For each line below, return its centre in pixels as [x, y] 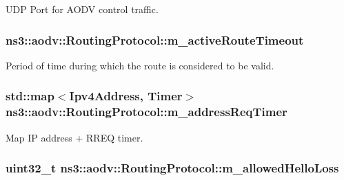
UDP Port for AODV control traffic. [82, 9]
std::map [30, 96]
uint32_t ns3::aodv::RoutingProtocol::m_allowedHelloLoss [172, 168]
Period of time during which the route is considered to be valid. [140, 65]
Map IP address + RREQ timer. [74, 137]
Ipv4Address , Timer [126, 96]
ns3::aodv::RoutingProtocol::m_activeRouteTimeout [155, 40]
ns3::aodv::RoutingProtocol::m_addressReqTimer [146, 112]
